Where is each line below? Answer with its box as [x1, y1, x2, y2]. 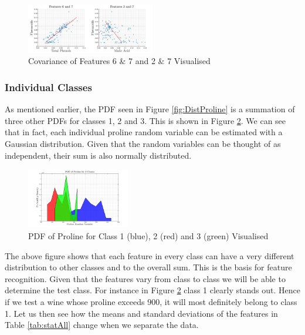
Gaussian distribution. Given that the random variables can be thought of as [5, 137, 281, 149]
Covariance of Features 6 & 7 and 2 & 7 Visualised [28, 55, 211, 67]
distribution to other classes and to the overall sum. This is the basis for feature [5, 261, 292, 273]
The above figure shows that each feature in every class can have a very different [5, 249, 294, 262]
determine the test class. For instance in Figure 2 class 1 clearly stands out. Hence [5, 284, 300, 296]
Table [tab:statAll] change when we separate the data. [5, 319, 199, 331]
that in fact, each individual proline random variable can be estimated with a [5, 126, 283, 138]
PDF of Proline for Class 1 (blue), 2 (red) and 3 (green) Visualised [28, 229, 269, 242]
